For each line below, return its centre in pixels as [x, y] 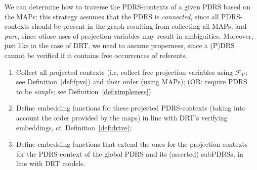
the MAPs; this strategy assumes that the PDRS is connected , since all [112, 16]
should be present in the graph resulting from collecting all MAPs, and [139, 26]
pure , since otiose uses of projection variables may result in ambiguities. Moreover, [129, 35]
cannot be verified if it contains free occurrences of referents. [96, 55]
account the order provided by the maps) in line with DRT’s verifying [122, 117]
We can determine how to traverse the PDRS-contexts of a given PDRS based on [128, 6]
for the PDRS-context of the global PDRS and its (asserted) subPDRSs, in [129, 153]
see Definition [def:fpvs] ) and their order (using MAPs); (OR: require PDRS [132, 82]
